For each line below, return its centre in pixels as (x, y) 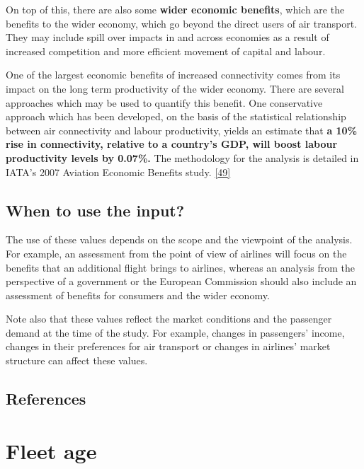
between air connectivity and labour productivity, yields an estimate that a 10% (182, 130)
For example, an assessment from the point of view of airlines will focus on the (176, 253)
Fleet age (51, 450)
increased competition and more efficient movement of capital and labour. (166, 51)
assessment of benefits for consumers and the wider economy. (138, 295)
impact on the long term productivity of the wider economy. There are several (175, 88)
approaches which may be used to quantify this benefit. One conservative (164, 102)
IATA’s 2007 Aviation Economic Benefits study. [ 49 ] (118, 172)
